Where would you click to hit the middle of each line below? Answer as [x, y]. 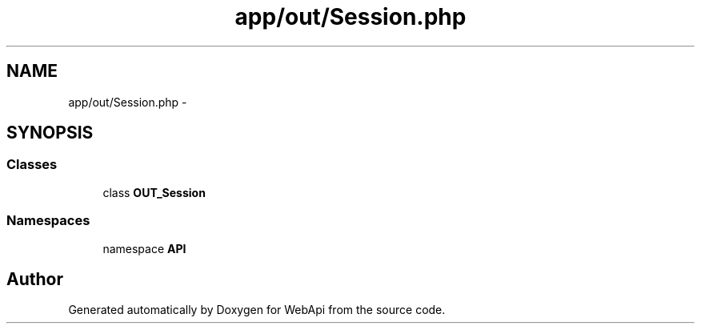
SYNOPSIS [50, 133]
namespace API [144, 248]
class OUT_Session [154, 192]
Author [35, 279]
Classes [32, 165]
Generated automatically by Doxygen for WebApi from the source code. [257, 310]
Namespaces [48, 221]
